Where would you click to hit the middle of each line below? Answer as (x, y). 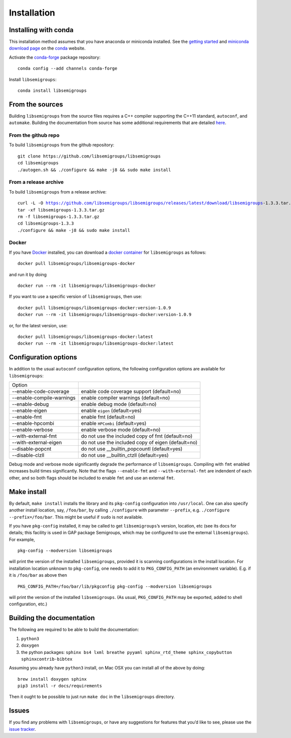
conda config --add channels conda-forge (67, 69)
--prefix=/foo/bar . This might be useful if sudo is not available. (76, 517)
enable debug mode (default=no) (119, 404)
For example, (22, 539)
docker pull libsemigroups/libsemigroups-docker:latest (85, 336)
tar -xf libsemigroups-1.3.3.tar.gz (61, 210)
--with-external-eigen (37, 442)
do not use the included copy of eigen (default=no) (139, 442)
